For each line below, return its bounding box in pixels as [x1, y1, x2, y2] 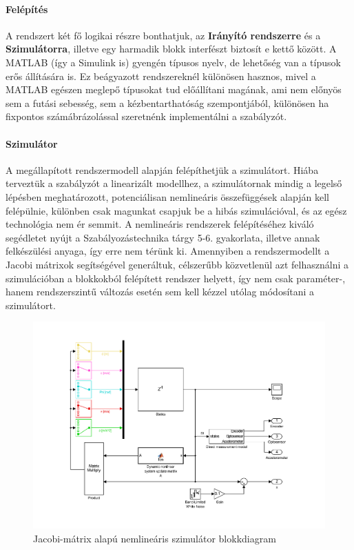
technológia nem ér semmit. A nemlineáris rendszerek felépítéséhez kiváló [6, 217, 314, 231]
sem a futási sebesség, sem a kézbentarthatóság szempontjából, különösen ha [6, 95, 329, 110]
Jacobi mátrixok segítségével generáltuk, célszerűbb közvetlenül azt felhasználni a [6, 257, 348, 271]
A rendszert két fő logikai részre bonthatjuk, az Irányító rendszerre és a [6, 28, 321, 42]
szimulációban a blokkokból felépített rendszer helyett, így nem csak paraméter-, [6, 271, 346, 285]
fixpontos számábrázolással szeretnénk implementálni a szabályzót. [6, 109, 287, 124]
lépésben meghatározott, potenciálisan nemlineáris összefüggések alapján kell [6, 189, 329, 204]
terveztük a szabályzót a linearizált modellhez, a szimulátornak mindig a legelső [6, 176, 342, 190]
